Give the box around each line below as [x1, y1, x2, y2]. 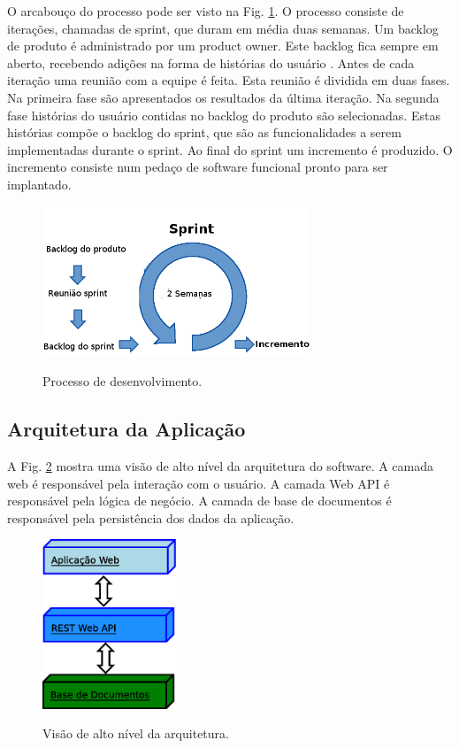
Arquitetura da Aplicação [7, 415, 246, 443]
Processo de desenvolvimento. [42, 372, 203, 390]
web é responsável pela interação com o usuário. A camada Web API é [7, 474, 390, 492]
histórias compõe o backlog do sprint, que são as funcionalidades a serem [7, 123, 402, 142]
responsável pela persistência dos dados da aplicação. [7, 508, 295, 527]
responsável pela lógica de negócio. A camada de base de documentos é [7, 491, 392, 510]
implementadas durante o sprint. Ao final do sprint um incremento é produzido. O [7, 140, 453, 158]
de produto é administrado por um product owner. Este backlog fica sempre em [7, 36, 439, 55]
